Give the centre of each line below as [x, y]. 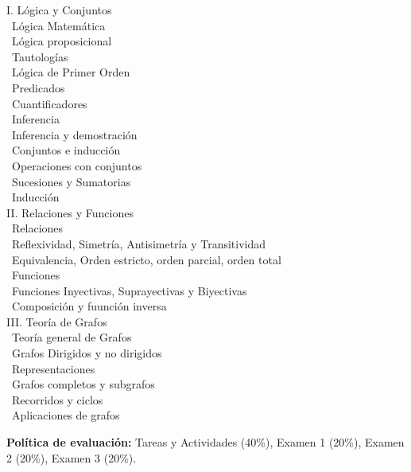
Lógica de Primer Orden [71, 72]
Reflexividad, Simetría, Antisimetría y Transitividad [139, 243]
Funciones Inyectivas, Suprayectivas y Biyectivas [129, 290]
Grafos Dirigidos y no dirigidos [87, 353]
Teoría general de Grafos [72, 337]
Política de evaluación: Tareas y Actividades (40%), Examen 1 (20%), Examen [205, 442]
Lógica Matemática [58, 25]
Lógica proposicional [62, 41]
